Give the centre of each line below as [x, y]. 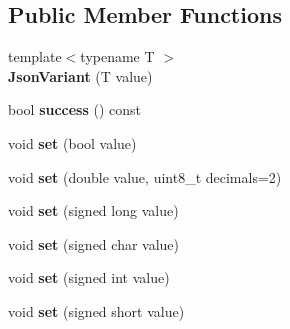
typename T [117, 56]
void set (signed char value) [94, 243]
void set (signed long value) [93, 210]
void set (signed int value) [89, 277]
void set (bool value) [72, 142]
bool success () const [75, 109]
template [35, 56]
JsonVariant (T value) [80, 75]
